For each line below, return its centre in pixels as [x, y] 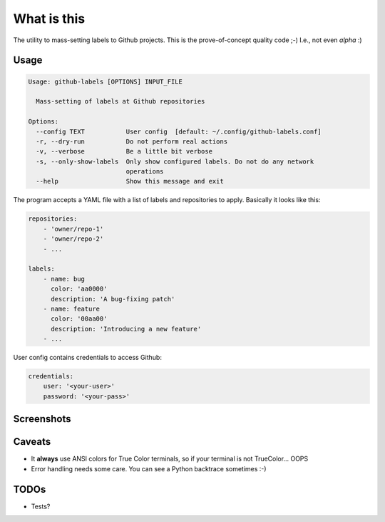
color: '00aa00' [79, 319]
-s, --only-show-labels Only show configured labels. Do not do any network [175, 161]
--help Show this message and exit [130, 181]
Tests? [41, 506]
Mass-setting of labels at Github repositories [120, 101]
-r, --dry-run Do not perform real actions [132, 141]
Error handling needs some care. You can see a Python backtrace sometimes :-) [149, 468]
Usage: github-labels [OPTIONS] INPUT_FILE [106, 81]
